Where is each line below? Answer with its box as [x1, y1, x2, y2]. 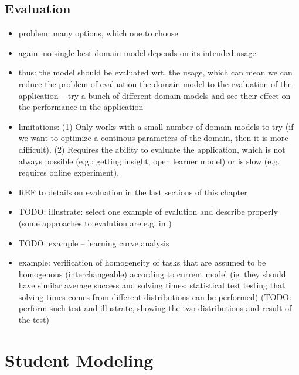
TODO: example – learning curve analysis [18, 236, 169, 249]
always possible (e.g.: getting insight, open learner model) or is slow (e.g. [18, 154, 280, 167]
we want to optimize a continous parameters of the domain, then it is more [18, 132, 288, 144]
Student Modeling [5, 348, 154, 371]
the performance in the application [18, 101, 144, 113]
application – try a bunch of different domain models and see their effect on [18, 89, 291, 101]
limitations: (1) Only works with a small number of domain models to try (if [18, 120, 294, 132]
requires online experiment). [18, 166, 120, 178]
